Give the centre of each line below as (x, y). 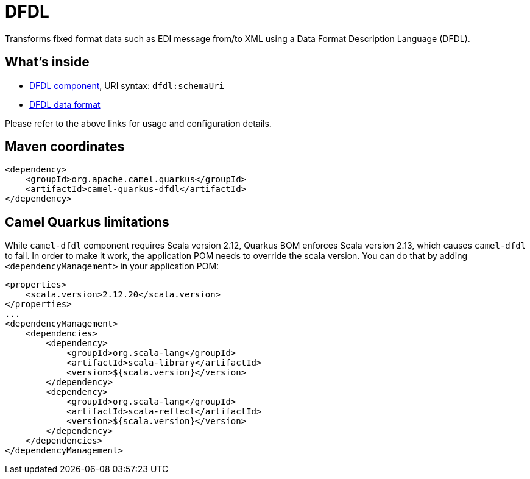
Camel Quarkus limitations (87, 222)
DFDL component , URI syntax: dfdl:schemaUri (127, 85)
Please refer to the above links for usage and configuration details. (138, 123)
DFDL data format (65, 104)
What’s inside (47, 62)
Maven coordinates (65, 147)
